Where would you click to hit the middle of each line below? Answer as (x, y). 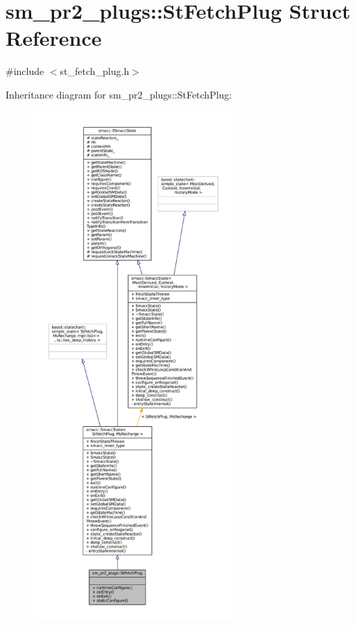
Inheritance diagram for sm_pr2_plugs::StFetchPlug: (119, 94)
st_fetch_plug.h (95, 71)
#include (25, 71)
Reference (54, 38)
